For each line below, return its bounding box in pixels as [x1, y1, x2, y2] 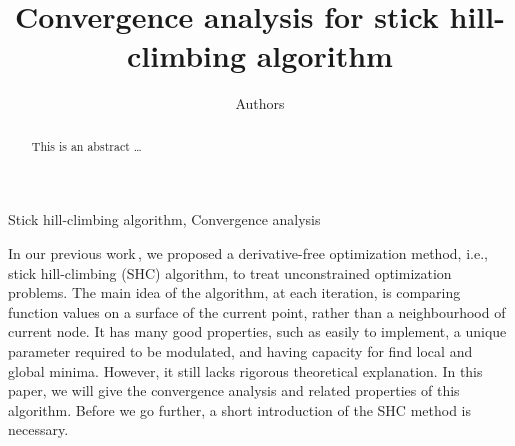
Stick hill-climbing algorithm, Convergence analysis [8, 209, 321, 230]
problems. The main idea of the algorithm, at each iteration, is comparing [8, 282, 461, 303]
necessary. [8, 419, 69, 440]
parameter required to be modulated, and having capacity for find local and [8, 340, 473, 361]
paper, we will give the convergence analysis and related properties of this [8, 380, 460, 401]
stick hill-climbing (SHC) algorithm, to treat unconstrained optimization [8, 262, 452, 283]
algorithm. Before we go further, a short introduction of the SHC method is [8, 399, 471, 420]
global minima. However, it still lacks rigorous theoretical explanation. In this [8, 360, 483, 381]
